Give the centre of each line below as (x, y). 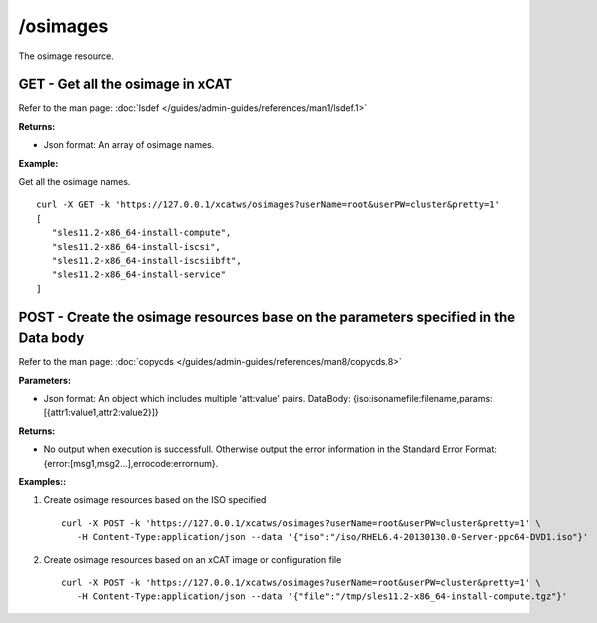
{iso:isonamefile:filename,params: (423, 399)
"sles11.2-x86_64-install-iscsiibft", (146, 260)
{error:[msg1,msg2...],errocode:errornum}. (131, 463)
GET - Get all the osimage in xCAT (125, 84)
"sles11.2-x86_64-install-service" (139, 274)
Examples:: (42, 481)
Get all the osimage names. (74, 182)
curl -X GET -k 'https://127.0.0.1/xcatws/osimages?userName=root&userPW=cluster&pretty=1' (268, 204)
